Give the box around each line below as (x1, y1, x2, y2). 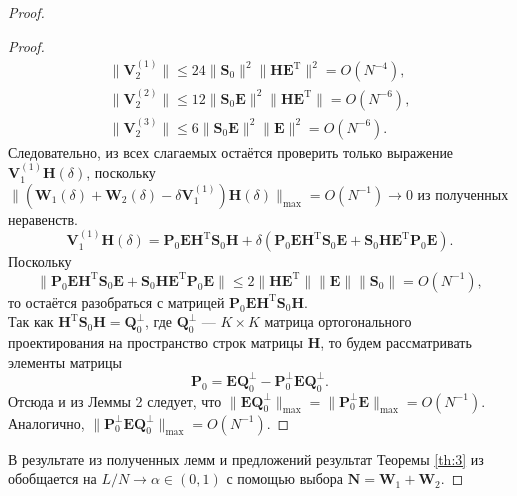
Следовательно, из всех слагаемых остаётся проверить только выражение (8, 141, 454, 162)
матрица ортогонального (264, 311, 412, 332)
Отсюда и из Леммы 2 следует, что (8, 390, 222, 411)
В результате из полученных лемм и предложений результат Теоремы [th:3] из (8, 448, 484, 469)
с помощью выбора (226, 468, 343, 489)
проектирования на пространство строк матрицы (8, 332, 304, 353)
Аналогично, (8, 412, 85, 433)
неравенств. (8, 208, 78, 229)
